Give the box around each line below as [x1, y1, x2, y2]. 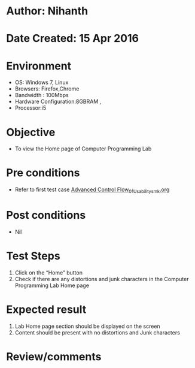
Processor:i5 [14, 104, 47, 111]
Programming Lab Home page [14, 282, 90, 289]
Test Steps [6, 249, 61, 263]
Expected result [6, 303, 87, 316]
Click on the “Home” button [14, 269, 83, 276]
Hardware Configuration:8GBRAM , [14, 98, 102, 105]
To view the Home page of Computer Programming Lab [14, 145, 152, 152]
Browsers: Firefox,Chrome [14, 85, 80, 92]
